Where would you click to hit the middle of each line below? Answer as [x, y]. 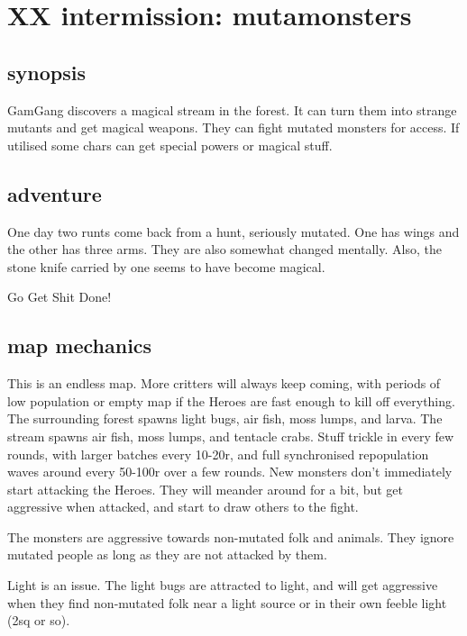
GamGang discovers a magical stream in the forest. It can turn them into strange [232, 109]
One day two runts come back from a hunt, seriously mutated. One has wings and [233, 231]
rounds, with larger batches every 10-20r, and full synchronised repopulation [218, 454]
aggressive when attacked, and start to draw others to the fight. [183, 507]
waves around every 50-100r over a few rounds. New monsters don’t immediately [230, 472]
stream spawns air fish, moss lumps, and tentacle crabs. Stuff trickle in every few [231, 436]
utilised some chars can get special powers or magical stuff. [170, 145]
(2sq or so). [39, 620]
